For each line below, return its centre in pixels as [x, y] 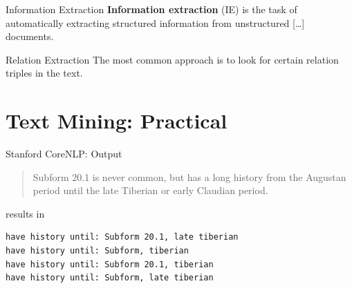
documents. [30, 36]
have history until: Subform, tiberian [97, 251]
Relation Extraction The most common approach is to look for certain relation [172, 59]
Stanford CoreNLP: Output [64, 154]
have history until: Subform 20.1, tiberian [110, 264]
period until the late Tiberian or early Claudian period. [150, 190]
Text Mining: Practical [117, 121]
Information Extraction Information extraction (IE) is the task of [151, 9]
